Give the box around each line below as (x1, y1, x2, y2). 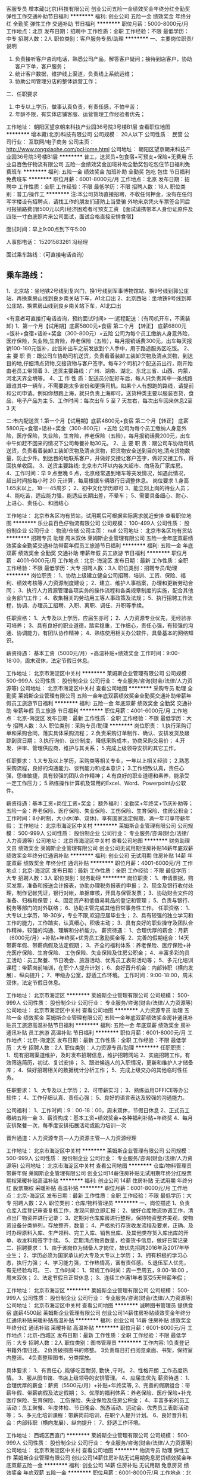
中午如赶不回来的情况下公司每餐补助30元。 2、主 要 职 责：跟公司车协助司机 (6, 439, 194, 446)
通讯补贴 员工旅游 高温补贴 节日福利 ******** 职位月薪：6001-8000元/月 (6, 1029, 186, 1036)
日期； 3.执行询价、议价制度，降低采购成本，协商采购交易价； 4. (21, 737, 180, 744)
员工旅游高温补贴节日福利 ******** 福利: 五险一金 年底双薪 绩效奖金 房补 (11, 1021, 192, 1029)
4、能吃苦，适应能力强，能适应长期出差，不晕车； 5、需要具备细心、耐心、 (6, 492, 192, 499)
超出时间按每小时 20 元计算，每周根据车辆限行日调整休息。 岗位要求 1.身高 (6, 477, 189, 484)
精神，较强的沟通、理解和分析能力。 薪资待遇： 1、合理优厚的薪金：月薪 (11, 926, 189, 934)
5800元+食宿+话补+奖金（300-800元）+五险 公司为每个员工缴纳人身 (6, 424, 177, 432)
